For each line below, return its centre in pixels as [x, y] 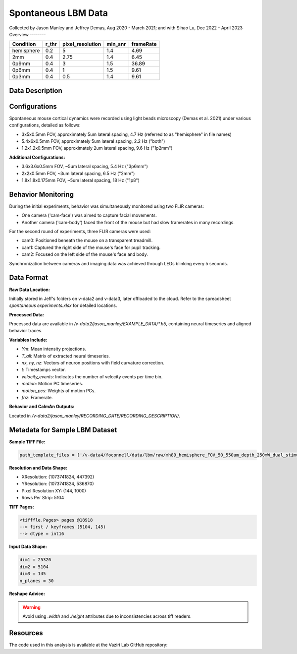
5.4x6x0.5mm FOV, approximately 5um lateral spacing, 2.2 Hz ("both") [93, 141]
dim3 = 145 [33, 574]
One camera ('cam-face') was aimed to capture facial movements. [89, 215]
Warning [31, 607]
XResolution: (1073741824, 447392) [58, 477]
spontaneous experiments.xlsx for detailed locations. [63, 305]
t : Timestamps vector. [44, 370]
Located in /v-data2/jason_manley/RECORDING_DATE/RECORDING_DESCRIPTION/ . [95, 416]
